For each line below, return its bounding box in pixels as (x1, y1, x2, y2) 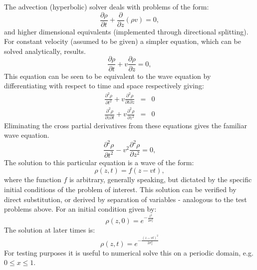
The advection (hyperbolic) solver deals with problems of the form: (4, 1, 209, 11)
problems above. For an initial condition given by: (4, 204, 157, 214)
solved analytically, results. (4, 45, 86, 56)
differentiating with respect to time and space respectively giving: (4, 80, 204, 91)
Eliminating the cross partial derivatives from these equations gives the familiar (4, 120, 247, 130)
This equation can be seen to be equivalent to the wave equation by (4, 70, 211, 81)
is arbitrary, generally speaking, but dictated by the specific (69, 174, 252, 185)
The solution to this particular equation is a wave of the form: (4, 157, 194, 167)
